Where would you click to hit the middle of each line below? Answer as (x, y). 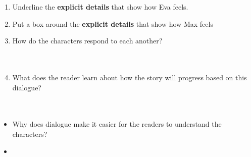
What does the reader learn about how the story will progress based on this (130, 77)
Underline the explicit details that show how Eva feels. (100, 7)
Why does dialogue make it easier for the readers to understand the (117, 124)
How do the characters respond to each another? (87, 41)
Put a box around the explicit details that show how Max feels (113, 23)
